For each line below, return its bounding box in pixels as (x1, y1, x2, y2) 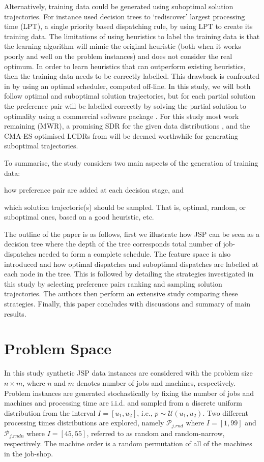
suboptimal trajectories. (4, 140, 78, 151)
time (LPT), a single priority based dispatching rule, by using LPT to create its (4, 21, 253, 32)
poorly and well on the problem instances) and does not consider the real (4, 50, 232, 61)
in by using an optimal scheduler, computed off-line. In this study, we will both (4, 80, 251, 91)
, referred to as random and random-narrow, (86, 427, 225, 438)
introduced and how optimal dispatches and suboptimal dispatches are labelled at (4, 258, 259, 269)
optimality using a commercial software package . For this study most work (4, 110, 239, 121)
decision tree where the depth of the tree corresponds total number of (4, 238, 221, 249)
